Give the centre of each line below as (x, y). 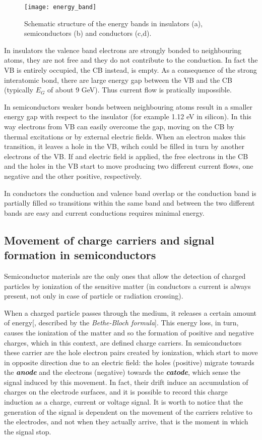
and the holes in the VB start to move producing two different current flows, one (129, 166)
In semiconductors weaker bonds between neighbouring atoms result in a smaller (128, 106)
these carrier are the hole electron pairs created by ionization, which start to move (131, 352)
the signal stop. (28, 431)
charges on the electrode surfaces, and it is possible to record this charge (116, 392)
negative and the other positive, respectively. (73, 176)
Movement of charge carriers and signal (109, 240)
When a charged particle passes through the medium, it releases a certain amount (130, 312)
